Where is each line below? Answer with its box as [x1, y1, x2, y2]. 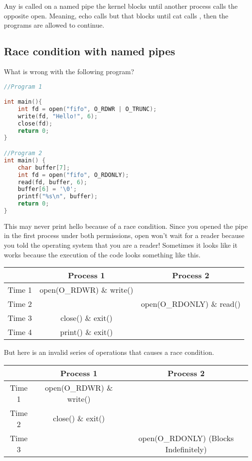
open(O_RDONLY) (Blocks [138, 432, 234, 444]
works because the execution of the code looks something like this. [4, 249, 201, 259]
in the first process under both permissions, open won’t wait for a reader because [4, 230, 245, 240]
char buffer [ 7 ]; [17, 164, 70, 171]
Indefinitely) [165, 443, 207, 455]
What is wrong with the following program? [4, 66, 134, 76]
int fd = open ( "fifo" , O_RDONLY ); [17, 171, 129, 178]
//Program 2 [4, 150, 42, 157]
